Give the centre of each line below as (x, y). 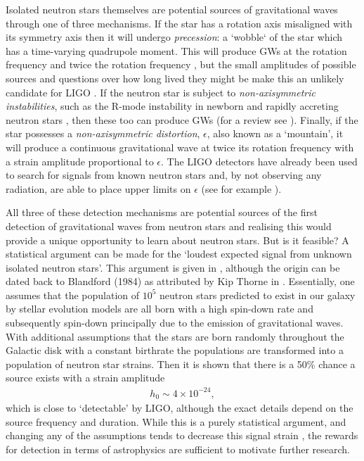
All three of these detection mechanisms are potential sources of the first (162, 212)
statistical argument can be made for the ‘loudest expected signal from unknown (179, 254)
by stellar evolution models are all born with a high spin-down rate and (160, 309)
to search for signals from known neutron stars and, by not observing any (164, 175)
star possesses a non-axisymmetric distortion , (103, 133)
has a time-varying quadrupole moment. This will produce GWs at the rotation (176, 50)
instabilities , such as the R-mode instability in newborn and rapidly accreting (172, 106)
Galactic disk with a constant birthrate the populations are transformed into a (175, 350)
